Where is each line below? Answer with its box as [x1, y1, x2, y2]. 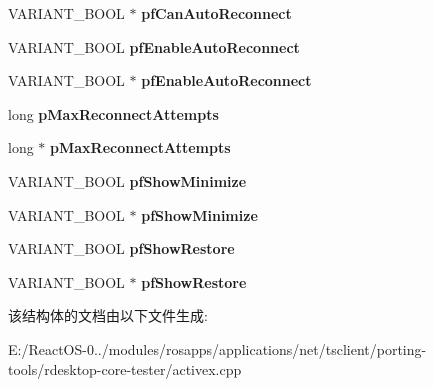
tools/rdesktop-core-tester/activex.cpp [8, 358, 242, 379]
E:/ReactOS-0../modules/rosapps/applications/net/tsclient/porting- [8, 338, 427, 359]
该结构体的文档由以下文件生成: [8, 305, 208, 326]
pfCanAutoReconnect [141, 3, 292, 23]
